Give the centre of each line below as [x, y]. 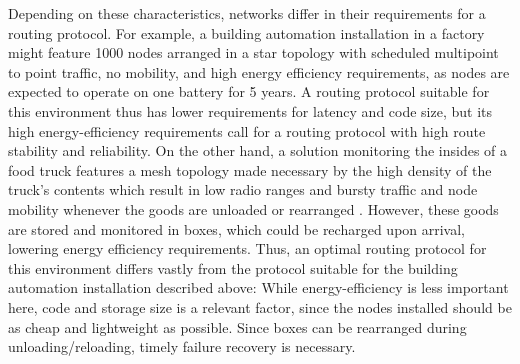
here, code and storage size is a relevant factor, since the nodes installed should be [260, 306]
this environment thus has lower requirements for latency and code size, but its [250, 110]
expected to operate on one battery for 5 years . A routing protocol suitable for [249, 91]
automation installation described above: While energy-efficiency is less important [258, 287]
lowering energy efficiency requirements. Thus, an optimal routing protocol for [247, 248]
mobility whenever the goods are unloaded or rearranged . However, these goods [253, 208]
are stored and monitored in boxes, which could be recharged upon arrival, [237, 228]
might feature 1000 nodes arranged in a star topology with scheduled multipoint [253, 52]
